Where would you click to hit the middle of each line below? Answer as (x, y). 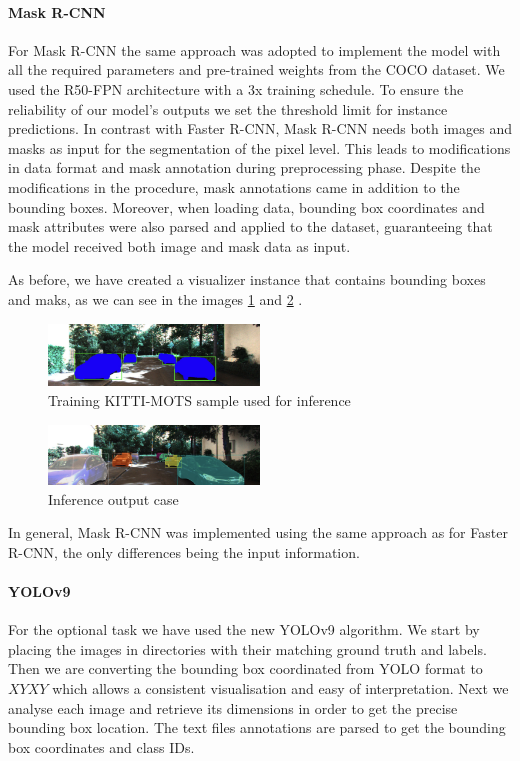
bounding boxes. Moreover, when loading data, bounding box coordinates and (246, 206)
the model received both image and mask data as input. (179, 245)
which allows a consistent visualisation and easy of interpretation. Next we (280, 687)
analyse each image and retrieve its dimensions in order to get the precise (233, 707)
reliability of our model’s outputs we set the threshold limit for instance (228, 108)
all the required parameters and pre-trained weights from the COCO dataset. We (256, 69)
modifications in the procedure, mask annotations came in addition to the (234, 186)
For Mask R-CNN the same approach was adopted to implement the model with (254, 49)
